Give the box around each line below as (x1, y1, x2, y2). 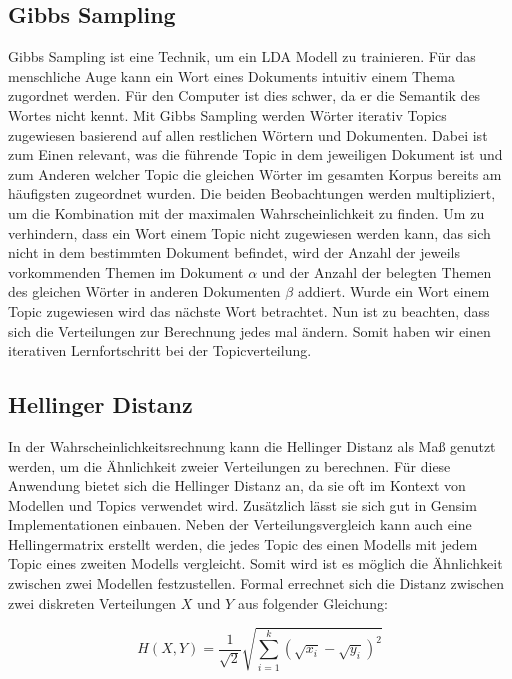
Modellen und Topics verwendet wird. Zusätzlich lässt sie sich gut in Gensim (8, 494, 477, 515)
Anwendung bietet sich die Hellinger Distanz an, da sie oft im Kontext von (8, 475, 466, 496)
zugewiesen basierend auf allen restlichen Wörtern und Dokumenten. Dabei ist (8, 124, 488, 145)
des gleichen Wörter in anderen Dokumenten (8, 281, 281, 302)
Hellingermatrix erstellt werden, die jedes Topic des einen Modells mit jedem (8, 533, 478, 554)
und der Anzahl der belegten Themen (261, 261, 492, 282)
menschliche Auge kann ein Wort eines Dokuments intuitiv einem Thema (8, 65, 455, 86)
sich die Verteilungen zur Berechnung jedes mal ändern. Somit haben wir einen (8, 320, 491, 341)
